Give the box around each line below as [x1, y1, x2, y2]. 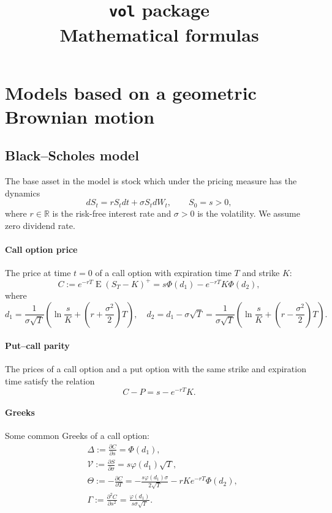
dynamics [5, 186, 40, 199]
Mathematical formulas [59, 21, 259, 47]
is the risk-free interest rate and [52, 206, 172, 219]
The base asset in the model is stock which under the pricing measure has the [5, 174, 297, 187]
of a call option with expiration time [95, 266, 232, 279]
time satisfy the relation [5, 374, 95, 387]
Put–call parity [5, 339, 70, 352]
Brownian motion [5, 103, 155, 129]
